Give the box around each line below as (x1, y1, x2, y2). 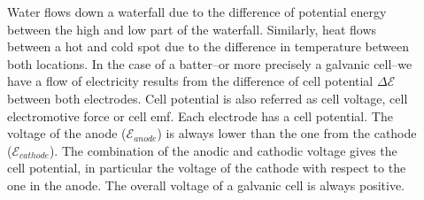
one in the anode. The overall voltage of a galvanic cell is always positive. (7, 175, 405, 194)
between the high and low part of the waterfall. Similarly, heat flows (7, 19, 377, 38)
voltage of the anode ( (7, 124, 127, 142)
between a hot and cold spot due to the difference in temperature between (7, 37, 409, 56)
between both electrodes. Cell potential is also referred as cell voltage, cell (7, 88, 408, 107)
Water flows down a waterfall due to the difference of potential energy (7, 3, 387, 20)
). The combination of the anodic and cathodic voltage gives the (49, 141, 397, 159)
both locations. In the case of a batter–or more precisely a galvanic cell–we (7, 54, 412, 73)
